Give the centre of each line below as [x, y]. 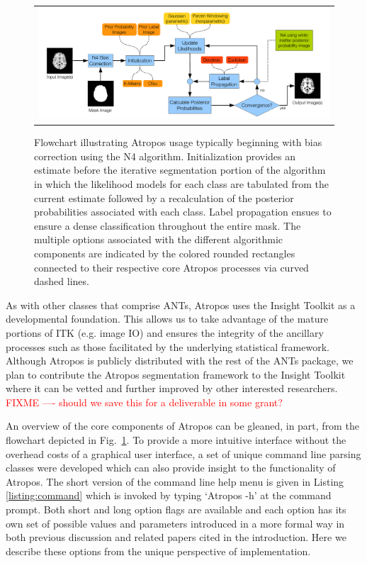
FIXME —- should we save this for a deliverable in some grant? [144, 402]
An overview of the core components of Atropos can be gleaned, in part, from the [182, 426]
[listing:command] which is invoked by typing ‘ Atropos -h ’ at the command [169, 495]
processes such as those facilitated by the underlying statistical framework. [168, 346]
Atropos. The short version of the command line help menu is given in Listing [175, 481]
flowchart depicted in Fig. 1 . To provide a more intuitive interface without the [176, 440]
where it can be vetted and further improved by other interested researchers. [172, 388]
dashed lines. [62, 281]
